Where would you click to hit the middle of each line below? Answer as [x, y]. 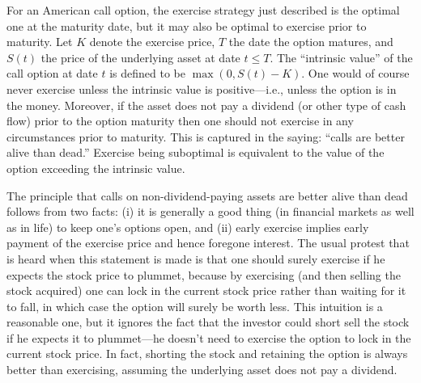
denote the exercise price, [152, 42]
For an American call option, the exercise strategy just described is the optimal [203, 10]
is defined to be [147, 73]
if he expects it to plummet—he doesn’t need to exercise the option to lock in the [209, 337]
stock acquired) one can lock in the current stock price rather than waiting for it [206, 290]
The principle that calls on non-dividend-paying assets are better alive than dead [207, 195]
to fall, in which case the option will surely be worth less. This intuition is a [195, 306]
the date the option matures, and [311, 42]
